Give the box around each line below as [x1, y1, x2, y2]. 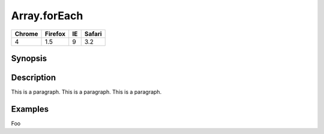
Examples [11, 104, 49, 114]
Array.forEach [11, 9, 83, 22]
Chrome [14, 29, 38, 38]
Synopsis [11, 53, 47, 63]
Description [11, 72, 56, 82]
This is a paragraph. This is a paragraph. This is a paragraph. [11, 88, 162, 96]
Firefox [45, 29, 66, 38]
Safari [84, 29, 102, 38]
